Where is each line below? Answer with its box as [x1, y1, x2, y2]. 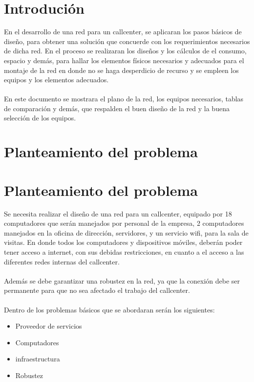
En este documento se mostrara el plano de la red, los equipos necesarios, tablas [4, 94, 244, 104]
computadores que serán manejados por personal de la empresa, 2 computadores [4, 218, 244, 228]
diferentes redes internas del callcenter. [4, 256, 120, 266]
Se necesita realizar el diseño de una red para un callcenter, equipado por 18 [4, 208, 232, 218]
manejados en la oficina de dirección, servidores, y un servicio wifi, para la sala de [4, 227, 249, 238]
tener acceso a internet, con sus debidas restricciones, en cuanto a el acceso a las [4, 246, 244, 257]
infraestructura [15, 354, 60, 364]
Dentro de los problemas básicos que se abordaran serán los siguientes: [4, 304, 215, 314]
